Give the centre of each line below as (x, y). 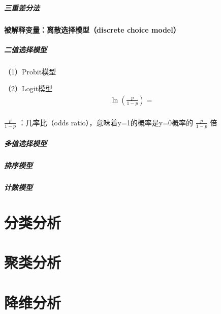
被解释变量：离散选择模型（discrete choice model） (92, 29)
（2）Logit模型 (28, 88)
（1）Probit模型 (30, 71)
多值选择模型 (25, 143)
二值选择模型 (25, 49)
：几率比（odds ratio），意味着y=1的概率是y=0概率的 (106, 122)
